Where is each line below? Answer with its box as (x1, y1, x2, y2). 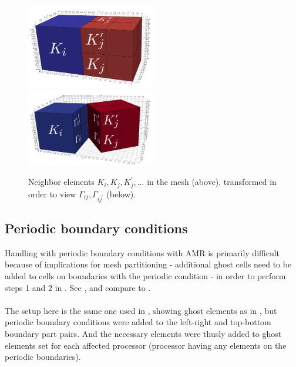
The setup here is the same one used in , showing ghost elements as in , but (5, 304, 277, 316)
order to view (28, 187, 76, 200)
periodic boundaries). (5, 351, 81, 363)
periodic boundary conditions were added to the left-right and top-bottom (5, 316, 271, 328)
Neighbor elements (28, 176, 95, 188)
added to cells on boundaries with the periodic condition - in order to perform (5, 270, 286, 282)
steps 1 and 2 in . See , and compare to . (5, 281, 151, 293)
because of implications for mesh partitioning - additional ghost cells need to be (5, 258, 292, 270)
